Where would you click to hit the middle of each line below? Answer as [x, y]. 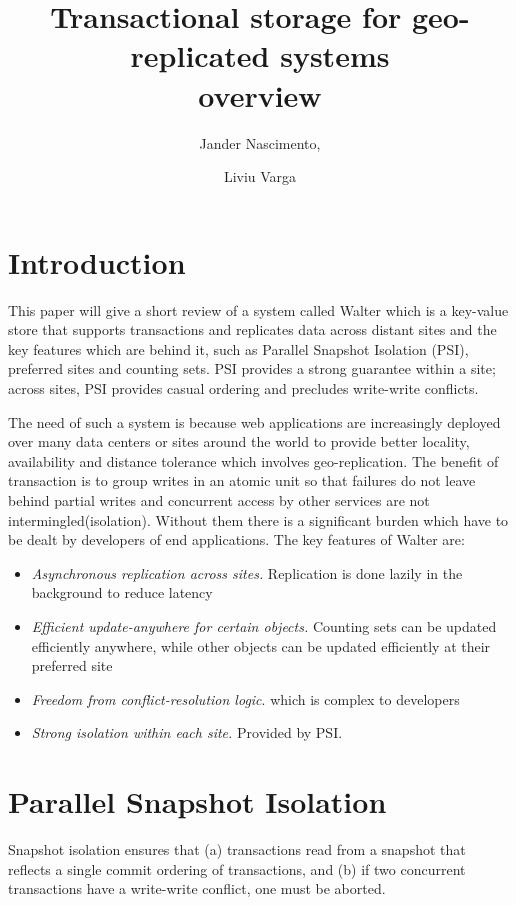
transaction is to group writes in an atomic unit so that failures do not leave [242, 480]
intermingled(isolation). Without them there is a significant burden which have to [258, 519]
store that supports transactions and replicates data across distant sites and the [252, 329]
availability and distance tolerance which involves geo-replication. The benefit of [253, 460]
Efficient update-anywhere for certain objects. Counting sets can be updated [264, 625]
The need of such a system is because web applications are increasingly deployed [254, 421]
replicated [200, 55]
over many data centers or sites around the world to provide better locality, [239, 441]
